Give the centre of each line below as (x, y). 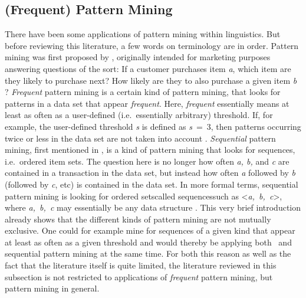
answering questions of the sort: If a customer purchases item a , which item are (148, 68)
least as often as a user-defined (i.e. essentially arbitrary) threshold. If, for (139, 115)
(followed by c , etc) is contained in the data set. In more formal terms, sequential (152, 184)
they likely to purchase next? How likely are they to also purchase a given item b (151, 80)
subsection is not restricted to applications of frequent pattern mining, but (139, 276)
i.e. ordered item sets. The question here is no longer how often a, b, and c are (147, 161)
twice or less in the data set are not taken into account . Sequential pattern (140, 138)
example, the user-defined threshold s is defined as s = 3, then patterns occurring (153, 126)
